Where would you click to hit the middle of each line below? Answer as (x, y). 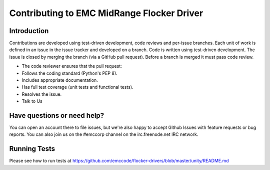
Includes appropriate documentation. (60, 80)
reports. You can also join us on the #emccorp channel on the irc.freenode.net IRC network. (104, 134)
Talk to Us (32, 101)
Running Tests (32, 149)
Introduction (29, 31)
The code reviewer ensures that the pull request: (72, 66)
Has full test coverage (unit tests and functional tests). (77, 87)
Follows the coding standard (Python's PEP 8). (69, 73)
